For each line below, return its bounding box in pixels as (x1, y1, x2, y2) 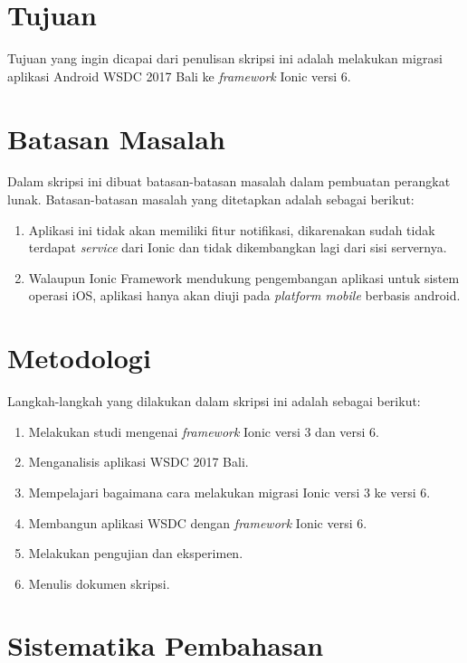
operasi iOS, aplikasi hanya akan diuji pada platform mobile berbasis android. (28, 286, 461, 305)
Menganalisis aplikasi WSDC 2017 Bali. (28, 452, 249, 471)
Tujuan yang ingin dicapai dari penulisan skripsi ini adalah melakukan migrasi (7, 49, 443, 68)
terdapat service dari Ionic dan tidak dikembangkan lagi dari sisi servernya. (28, 238, 447, 257)
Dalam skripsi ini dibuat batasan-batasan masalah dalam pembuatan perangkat (7, 172, 451, 191)
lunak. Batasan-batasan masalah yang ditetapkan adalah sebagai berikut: (7, 190, 415, 209)
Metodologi (7, 339, 151, 376)
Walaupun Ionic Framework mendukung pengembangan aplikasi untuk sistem (28, 268, 460, 287)
